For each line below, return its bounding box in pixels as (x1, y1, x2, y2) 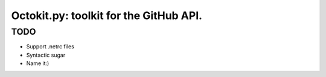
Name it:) (26, 60, 50, 67)
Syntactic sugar (26, 51, 66, 58)
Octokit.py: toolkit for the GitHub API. (11, 9, 202, 22)
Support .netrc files (26, 43, 75, 50)
